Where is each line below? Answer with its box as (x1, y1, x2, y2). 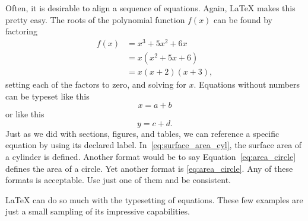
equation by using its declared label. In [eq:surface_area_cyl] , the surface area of (5, 139, 302, 151)
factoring (5, 25, 38, 37)
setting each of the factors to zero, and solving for (5, 78, 186, 90)
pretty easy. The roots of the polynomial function (5, 13, 185, 25)
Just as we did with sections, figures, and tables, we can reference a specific (5, 127, 280, 139)
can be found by (214, 13, 272, 25)
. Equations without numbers (193, 78, 300, 90)
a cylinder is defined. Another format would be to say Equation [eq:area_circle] (5, 150, 296, 162)
